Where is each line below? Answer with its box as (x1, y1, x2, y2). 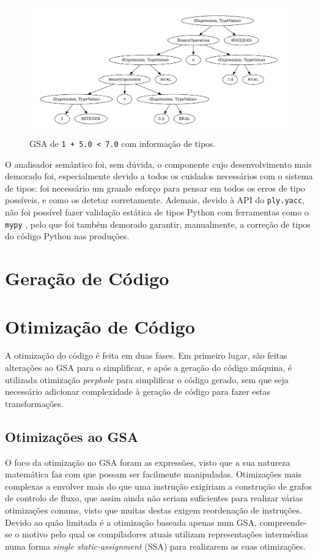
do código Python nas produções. (5, 230, 130, 242)
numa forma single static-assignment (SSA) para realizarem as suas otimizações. (5, 539, 306, 552)
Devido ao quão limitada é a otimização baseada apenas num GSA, (5, 515, 257, 528)
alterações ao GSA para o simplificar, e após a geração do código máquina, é (5, 361, 292, 374)
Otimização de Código (5, 313, 195, 338)
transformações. (5, 397, 64, 409)
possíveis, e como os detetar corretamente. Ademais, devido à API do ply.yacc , (5, 193, 305, 206)
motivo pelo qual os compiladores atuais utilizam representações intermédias (22, 528, 308, 540)
